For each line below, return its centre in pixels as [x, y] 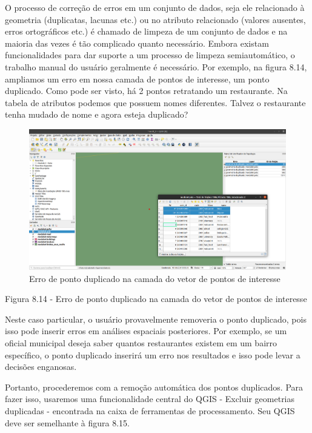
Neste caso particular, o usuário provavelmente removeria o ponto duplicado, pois [156, 319]
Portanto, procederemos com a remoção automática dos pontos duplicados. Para [154, 387]
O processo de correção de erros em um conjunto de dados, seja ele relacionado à [155, 7]
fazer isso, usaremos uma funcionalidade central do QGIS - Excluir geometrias [150, 399]
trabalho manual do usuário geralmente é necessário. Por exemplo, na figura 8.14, [156, 66]
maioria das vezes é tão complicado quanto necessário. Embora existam [137, 43]
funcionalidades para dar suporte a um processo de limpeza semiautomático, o [150, 55]
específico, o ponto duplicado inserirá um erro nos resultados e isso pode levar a [153, 354]
